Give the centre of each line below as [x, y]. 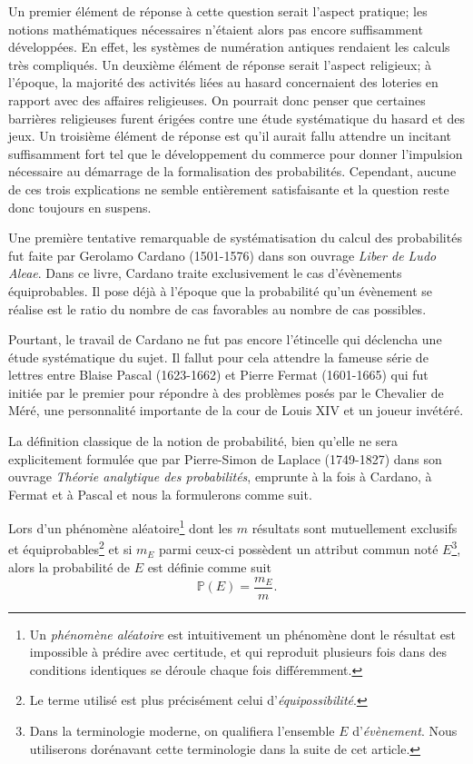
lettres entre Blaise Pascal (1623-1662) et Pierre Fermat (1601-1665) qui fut [218, 375]
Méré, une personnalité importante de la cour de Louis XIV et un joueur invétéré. [236, 410]
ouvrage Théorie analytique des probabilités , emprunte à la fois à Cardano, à [220, 476]
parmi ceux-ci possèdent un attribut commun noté [298, 549]
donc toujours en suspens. [80, 207]
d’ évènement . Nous [405, 730]
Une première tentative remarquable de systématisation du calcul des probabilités [235, 238]
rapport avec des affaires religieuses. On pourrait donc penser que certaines [217, 99]
